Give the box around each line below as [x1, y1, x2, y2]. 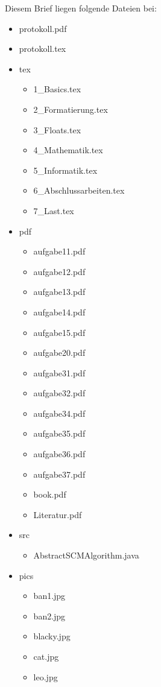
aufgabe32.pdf [33, 387, 86, 399]
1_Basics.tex [33, 83, 81, 95]
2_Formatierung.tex [33, 103, 108, 115]
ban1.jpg [33, 589, 66, 602]
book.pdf [33, 488, 66, 501]
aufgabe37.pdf [33, 467, 86, 480]
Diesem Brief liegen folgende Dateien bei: [5, 2, 157, 14]
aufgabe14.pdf [33, 305, 86, 318]
